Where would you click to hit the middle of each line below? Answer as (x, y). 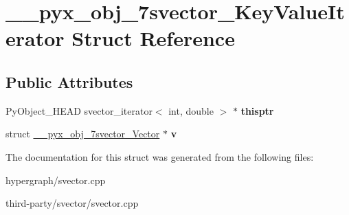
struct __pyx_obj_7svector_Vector (83, 134)
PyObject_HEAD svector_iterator (79, 110)
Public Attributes (69, 81)
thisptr (257, 110)
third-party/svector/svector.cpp (72, 203)
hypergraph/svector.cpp (56, 180)
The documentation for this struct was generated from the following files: (160, 156)
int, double (191, 110)
